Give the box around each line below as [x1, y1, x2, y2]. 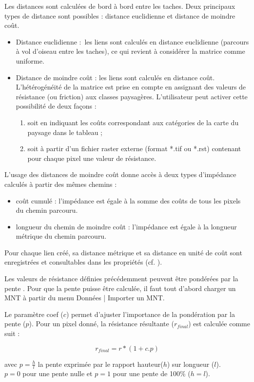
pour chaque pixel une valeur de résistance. [27, 153, 156, 163]
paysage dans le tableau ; [27, 127, 102, 137]
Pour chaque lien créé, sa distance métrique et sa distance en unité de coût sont [4, 247, 242, 257]
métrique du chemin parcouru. [16, 231, 107, 241]
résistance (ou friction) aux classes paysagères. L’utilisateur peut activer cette [16, 91, 248, 101]
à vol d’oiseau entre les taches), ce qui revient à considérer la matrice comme [16, 46, 245, 56]
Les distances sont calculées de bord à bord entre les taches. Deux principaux [4, 1, 235, 11]
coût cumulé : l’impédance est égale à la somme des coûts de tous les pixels [16, 195, 241, 205]
